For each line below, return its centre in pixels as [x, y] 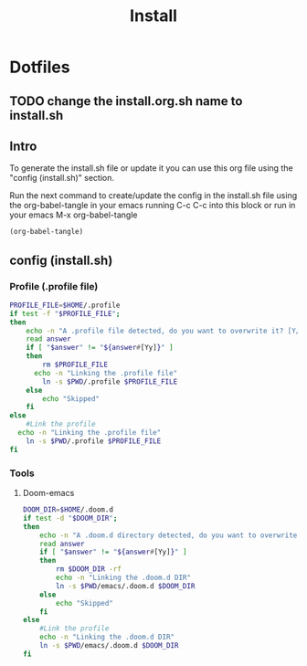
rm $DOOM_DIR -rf [89, 569]
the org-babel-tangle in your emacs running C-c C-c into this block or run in [153, 206]
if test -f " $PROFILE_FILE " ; [65, 313]
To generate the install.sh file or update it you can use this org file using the [152, 168]
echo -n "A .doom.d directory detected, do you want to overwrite [169, 535]
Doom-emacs [48, 493]
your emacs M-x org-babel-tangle [74, 215]
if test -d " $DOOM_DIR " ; [70, 518]
